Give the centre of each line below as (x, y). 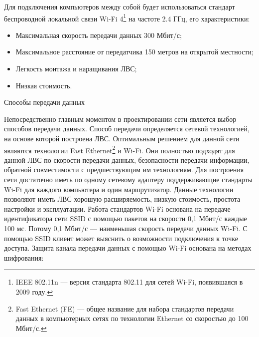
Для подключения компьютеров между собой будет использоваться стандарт (120, 6)
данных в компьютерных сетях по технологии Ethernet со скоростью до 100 (132, 318)
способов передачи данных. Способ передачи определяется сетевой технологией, (127, 129)
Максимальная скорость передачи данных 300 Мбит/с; (99, 35)
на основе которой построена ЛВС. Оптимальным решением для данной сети (122, 138)
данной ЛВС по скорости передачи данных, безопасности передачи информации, (127, 160)
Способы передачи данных (45, 102)
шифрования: (24, 257)
